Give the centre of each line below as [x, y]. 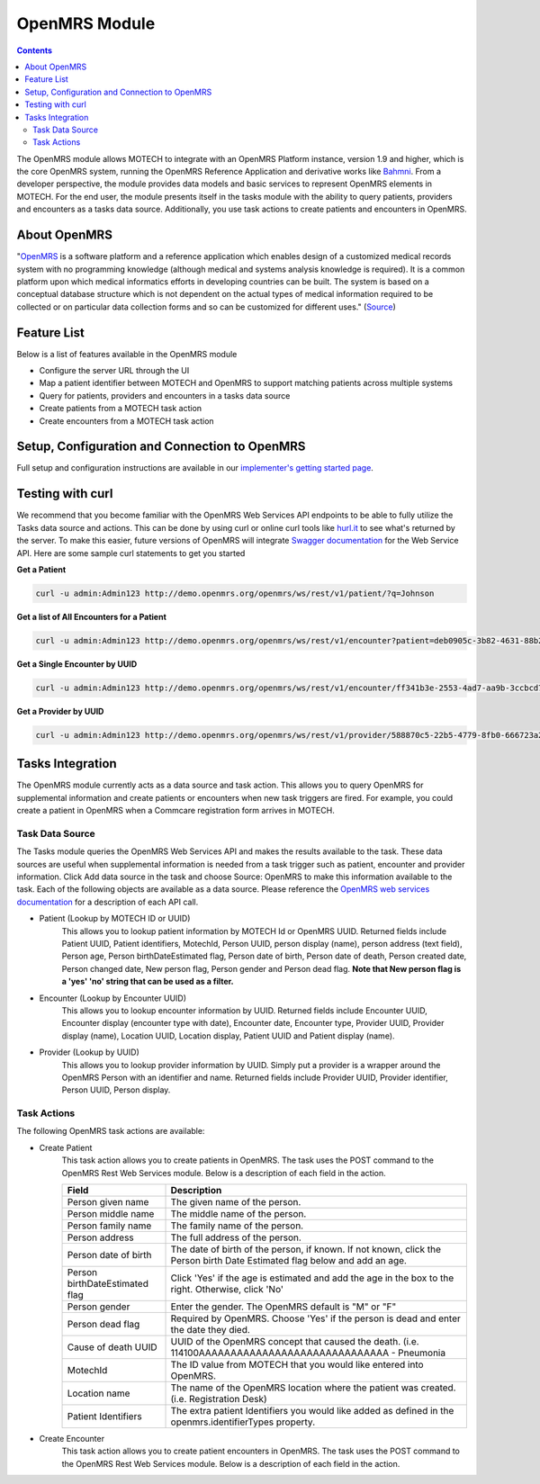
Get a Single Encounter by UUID [77, 664]
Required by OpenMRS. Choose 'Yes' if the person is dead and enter [315, 1318]
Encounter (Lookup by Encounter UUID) [113, 998]
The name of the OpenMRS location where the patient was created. [313, 1388]
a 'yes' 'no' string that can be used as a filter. [148, 982]
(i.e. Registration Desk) [219, 1399]
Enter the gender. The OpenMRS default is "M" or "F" [283, 1307]
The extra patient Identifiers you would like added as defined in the [312, 1410]
